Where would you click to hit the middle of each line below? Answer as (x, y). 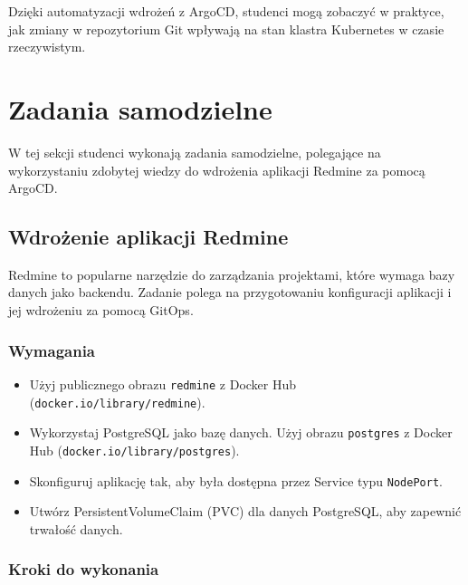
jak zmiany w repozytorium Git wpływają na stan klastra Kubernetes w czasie (226, 29)
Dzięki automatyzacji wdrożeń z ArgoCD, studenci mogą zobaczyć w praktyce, (226, 11)
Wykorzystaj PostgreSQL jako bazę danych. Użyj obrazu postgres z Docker (241, 432)
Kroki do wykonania (84, 569)
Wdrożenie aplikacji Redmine (148, 237)
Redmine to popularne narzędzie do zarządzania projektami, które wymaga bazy (232, 274)
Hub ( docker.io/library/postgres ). (134, 450)
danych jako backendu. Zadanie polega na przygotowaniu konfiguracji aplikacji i (230, 292)
